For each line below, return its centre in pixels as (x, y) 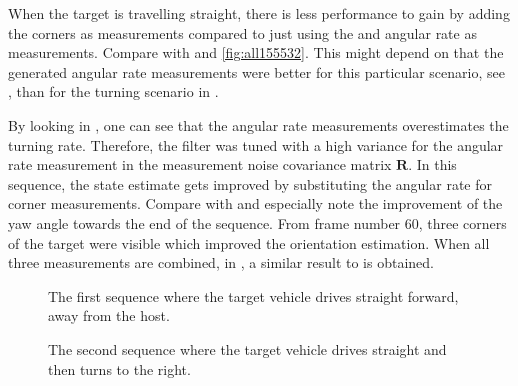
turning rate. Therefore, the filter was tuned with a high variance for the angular (256, 144)
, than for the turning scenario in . (113, 91)
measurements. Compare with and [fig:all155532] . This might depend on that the (256, 52)
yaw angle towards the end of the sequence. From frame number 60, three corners (257, 222)
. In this (432, 164)
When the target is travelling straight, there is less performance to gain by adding (259, 13)
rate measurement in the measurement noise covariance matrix (200, 164)
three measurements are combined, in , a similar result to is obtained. (221, 262)
